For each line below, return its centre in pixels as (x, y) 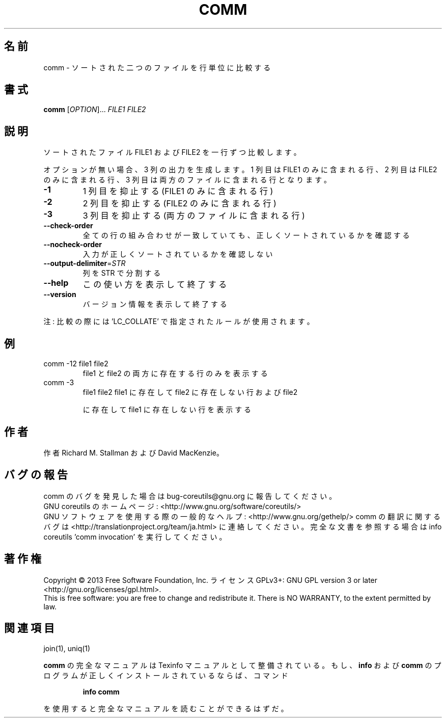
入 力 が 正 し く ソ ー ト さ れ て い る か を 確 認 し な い (178, 254)
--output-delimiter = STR (85, 263)
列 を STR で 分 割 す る (122, 273)
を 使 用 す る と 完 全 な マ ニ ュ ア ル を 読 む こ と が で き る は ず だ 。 (166, 708)
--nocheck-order (73, 245)
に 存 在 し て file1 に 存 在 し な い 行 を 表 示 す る (167, 410)
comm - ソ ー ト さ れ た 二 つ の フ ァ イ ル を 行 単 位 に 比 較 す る (157, 67)
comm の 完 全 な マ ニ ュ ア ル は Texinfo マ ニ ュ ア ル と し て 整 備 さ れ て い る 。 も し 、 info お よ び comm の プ (242, 665)
